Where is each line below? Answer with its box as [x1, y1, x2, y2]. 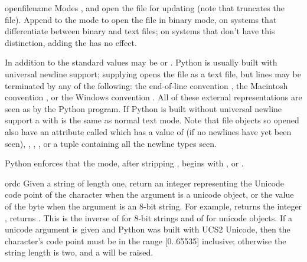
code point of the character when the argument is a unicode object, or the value [5, 188, 294, 201]
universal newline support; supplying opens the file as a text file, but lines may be [5, 67, 301, 80]
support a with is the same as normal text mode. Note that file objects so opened [5, 114, 299, 126]
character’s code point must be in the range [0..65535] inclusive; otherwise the [5, 234, 286, 247]
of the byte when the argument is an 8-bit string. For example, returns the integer [5, 199, 302, 212]
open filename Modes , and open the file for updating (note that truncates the [5, 2, 285, 14]
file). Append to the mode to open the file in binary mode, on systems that [5, 13, 277, 25]
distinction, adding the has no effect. [5, 36, 137, 48]
